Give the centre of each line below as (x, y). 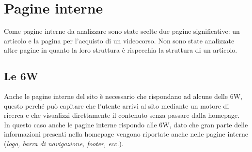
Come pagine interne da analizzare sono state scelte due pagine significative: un (122, 31)
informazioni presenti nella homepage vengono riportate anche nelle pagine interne (126, 134)
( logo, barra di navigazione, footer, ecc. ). (64, 144)
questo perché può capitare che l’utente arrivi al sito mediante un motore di (117, 105)
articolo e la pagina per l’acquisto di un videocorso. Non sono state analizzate (119, 40)
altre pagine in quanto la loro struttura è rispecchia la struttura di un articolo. (121, 50)
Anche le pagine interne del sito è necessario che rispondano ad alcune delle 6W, (123, 96)
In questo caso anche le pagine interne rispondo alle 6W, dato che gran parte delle (126, 124)
